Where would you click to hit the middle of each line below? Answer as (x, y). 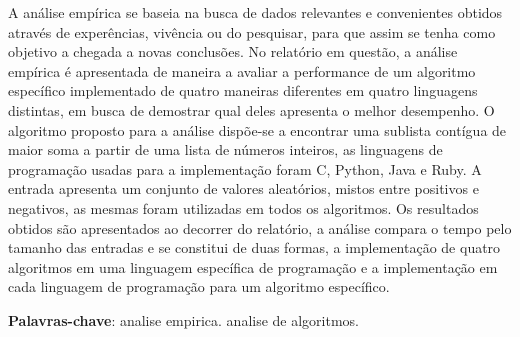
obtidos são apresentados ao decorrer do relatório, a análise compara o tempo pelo (260, 227)
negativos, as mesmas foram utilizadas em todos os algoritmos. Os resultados (243, 207)
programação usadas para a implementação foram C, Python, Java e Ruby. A (245, 168)
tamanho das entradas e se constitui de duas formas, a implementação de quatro (254, 247)
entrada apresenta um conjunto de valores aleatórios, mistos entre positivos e (243, 188)
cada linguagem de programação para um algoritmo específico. (199, 286)
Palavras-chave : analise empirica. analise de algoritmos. (184, 319)
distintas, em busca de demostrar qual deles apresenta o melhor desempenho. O (251, 109)
